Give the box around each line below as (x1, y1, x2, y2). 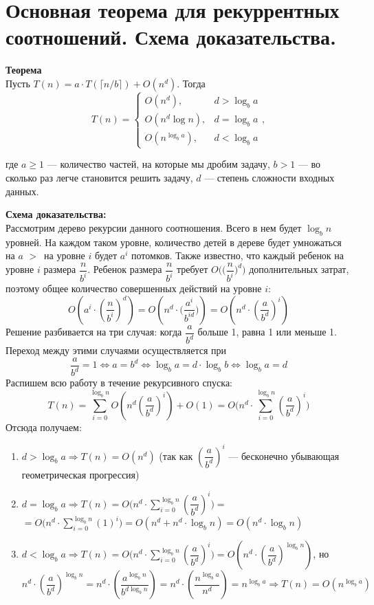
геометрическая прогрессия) (21, 467, 140, 481)
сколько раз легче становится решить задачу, (5, 170, 193, 185)
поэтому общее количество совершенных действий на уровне (5, 281, 262, 296)
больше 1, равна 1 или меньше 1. (197, 324, 337, 339)
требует (177, 262, 208, 276)
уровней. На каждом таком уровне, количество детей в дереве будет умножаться (5, 234, 342, 249)
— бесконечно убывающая (228, 448, 340, 463)
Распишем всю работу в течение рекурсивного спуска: (5, 375, 232, 390)
